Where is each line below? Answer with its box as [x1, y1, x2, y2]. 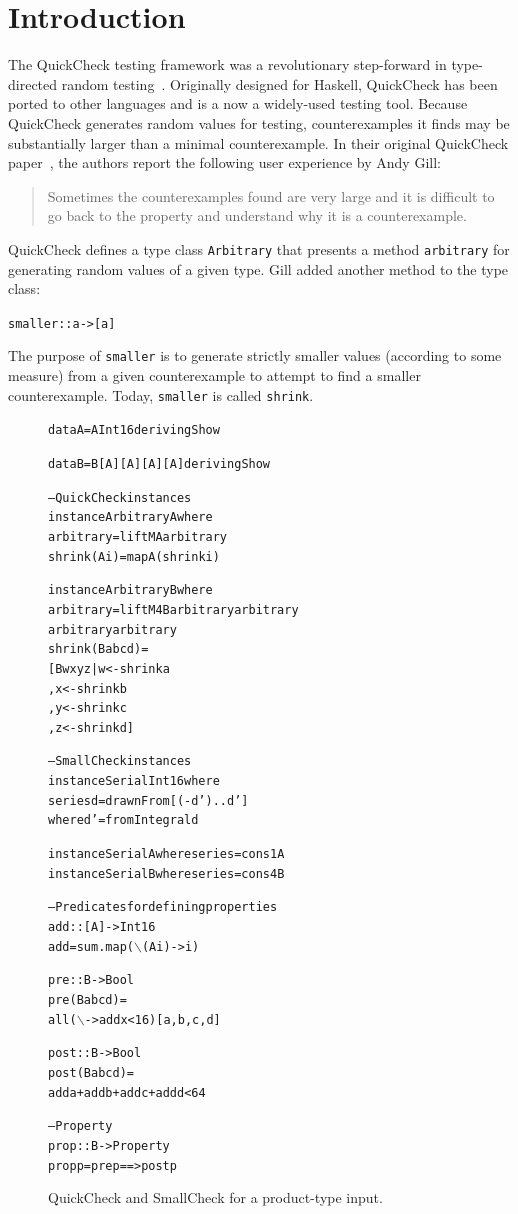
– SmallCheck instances [48, 754, 192, 769]
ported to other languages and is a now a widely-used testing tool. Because [8, 93, 468, 114]
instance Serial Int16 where [48, 774, 220, 789]
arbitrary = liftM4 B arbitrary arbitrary [48, 602, 299, 617]
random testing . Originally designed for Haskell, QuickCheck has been [61, 73, 498, 94]
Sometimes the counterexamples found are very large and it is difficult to [47, 185, 495, 206]
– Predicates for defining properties [48, 900, 278, 915]
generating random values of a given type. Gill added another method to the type [8, 258, 509, 279]
